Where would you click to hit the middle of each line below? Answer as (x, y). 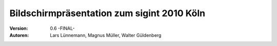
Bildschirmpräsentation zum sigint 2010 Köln (107, 13)
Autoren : (19, 35)
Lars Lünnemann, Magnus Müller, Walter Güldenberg (106, 35)
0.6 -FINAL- (62, 28)
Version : (19, 28)
